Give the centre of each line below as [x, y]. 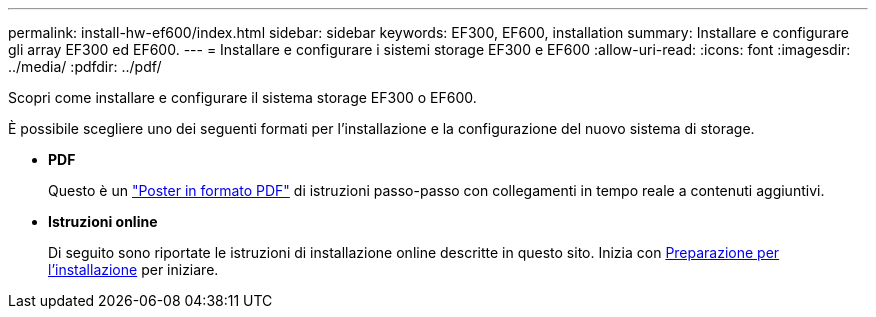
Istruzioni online [103, 221]
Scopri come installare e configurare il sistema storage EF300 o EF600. [242, 97]
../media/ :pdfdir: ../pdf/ [85, 66]
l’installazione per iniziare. [133, 269]
